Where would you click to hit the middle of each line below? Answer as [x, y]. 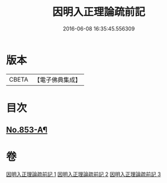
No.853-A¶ [27, 130]
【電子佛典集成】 [57, 80]
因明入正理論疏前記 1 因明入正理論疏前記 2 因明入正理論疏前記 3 [83, 174]
